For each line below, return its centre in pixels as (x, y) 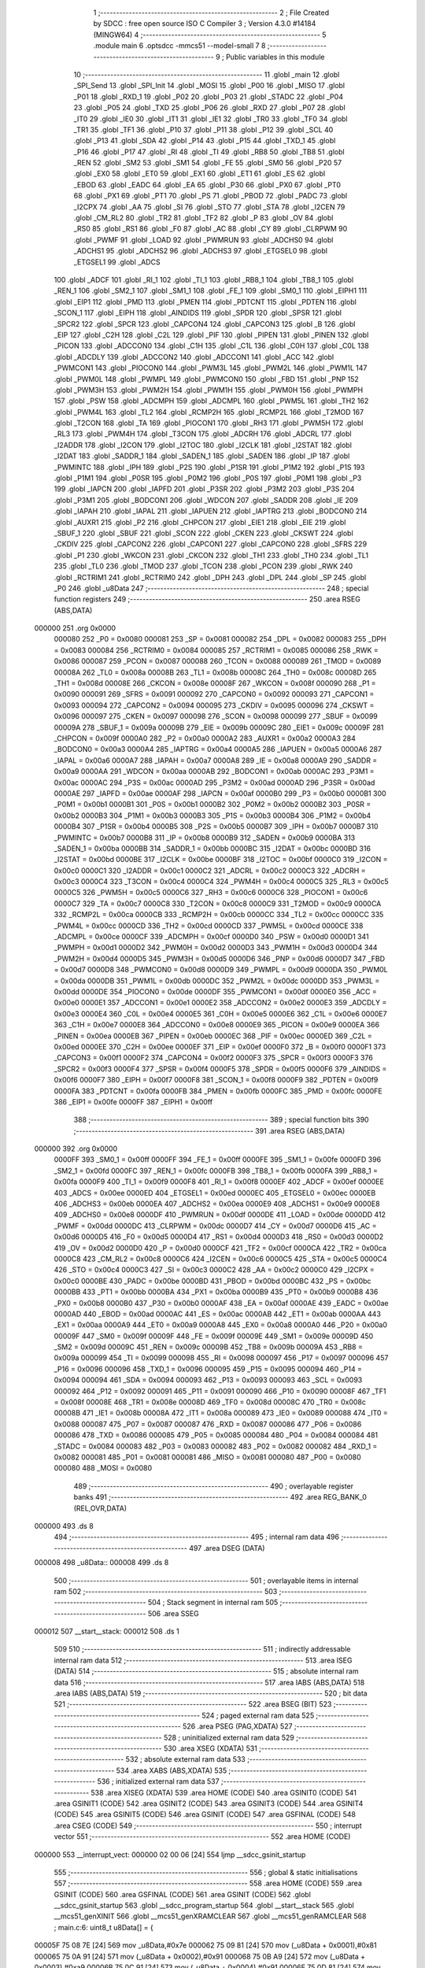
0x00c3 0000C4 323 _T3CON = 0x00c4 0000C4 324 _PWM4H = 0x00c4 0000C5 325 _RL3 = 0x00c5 (221, 882)
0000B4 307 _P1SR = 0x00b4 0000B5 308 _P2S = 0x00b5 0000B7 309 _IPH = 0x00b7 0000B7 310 (216, 827)
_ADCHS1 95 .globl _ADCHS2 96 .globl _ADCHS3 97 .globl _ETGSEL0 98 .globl (201, 251)
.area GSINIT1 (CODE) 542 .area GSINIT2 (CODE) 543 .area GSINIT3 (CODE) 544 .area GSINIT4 (209, 1803)
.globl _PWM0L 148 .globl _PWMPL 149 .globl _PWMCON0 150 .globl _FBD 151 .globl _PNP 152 (207, 379)
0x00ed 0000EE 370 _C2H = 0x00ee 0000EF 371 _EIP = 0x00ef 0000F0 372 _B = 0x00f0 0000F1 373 (220, 1046)
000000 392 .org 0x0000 (76, 1149)
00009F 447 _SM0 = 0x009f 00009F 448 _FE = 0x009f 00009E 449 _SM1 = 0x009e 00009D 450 (214, 1336)
